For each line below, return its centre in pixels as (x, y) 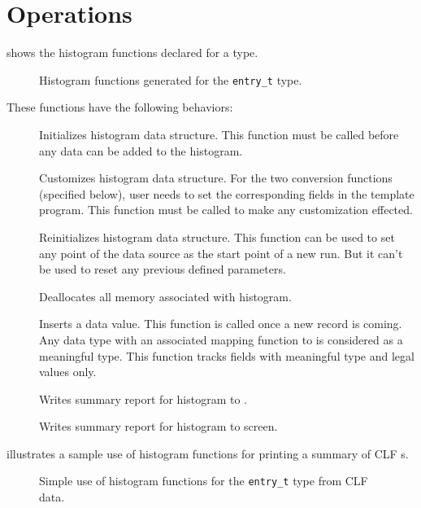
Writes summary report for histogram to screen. (158, 426)
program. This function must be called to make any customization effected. (226, 210)
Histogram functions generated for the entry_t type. (171, 79)
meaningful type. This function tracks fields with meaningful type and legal (227, 355)
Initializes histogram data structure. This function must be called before (219, 134)
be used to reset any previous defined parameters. (163, 269)
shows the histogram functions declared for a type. (132, 53)
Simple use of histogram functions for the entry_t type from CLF (204, 481)
